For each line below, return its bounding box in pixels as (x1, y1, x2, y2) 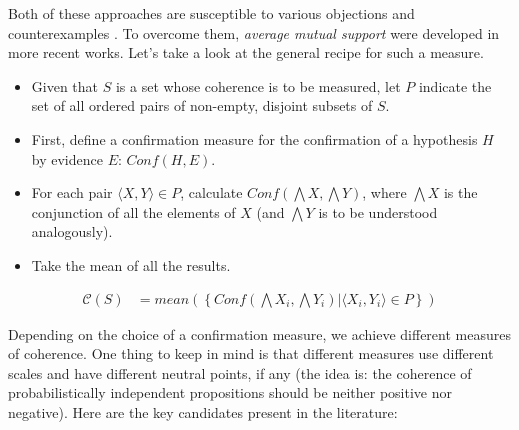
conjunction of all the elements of (31, 201, 236, 222)
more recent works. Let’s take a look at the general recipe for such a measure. (8, 42, 484, 63)
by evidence (31, 148, 103, 169)
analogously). (31, 221, 113, 242)
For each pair (31, 182, 113, 203)
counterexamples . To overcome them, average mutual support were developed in (8, 22, 500, 43)
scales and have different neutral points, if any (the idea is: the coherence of (8, 362, 472, 383)
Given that (31, 75, 99, 96)
